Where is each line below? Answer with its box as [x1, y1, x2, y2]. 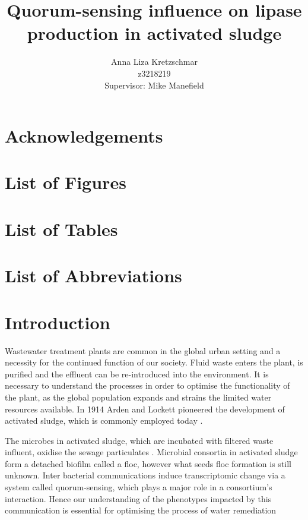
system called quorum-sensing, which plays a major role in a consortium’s [5, 481, 272, 493]
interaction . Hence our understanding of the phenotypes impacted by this [5, 492, 272, 505]
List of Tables [5, 216, 118, 241]
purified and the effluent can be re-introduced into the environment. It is [5, 367, 269, 380]
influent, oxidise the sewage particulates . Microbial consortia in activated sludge [5, 446, 298, 458]
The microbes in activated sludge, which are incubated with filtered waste [5, 434, 274, 446]
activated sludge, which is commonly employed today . [5, 414, 203, 427]
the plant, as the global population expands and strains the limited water [5, 390, 272, 403]
